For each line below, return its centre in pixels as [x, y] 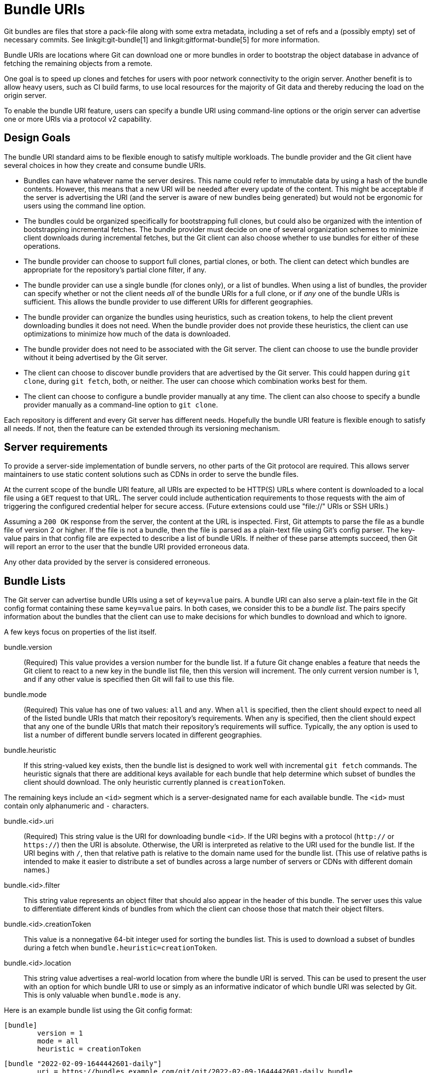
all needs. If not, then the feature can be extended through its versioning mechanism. [142, 428]
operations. [42, 246]
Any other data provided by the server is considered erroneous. [107, 562]
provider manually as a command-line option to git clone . [121, 404]
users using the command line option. [85, 205]
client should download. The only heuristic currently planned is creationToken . [155, 782]
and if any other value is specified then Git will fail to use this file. [129, 679]
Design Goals [37, 138]
